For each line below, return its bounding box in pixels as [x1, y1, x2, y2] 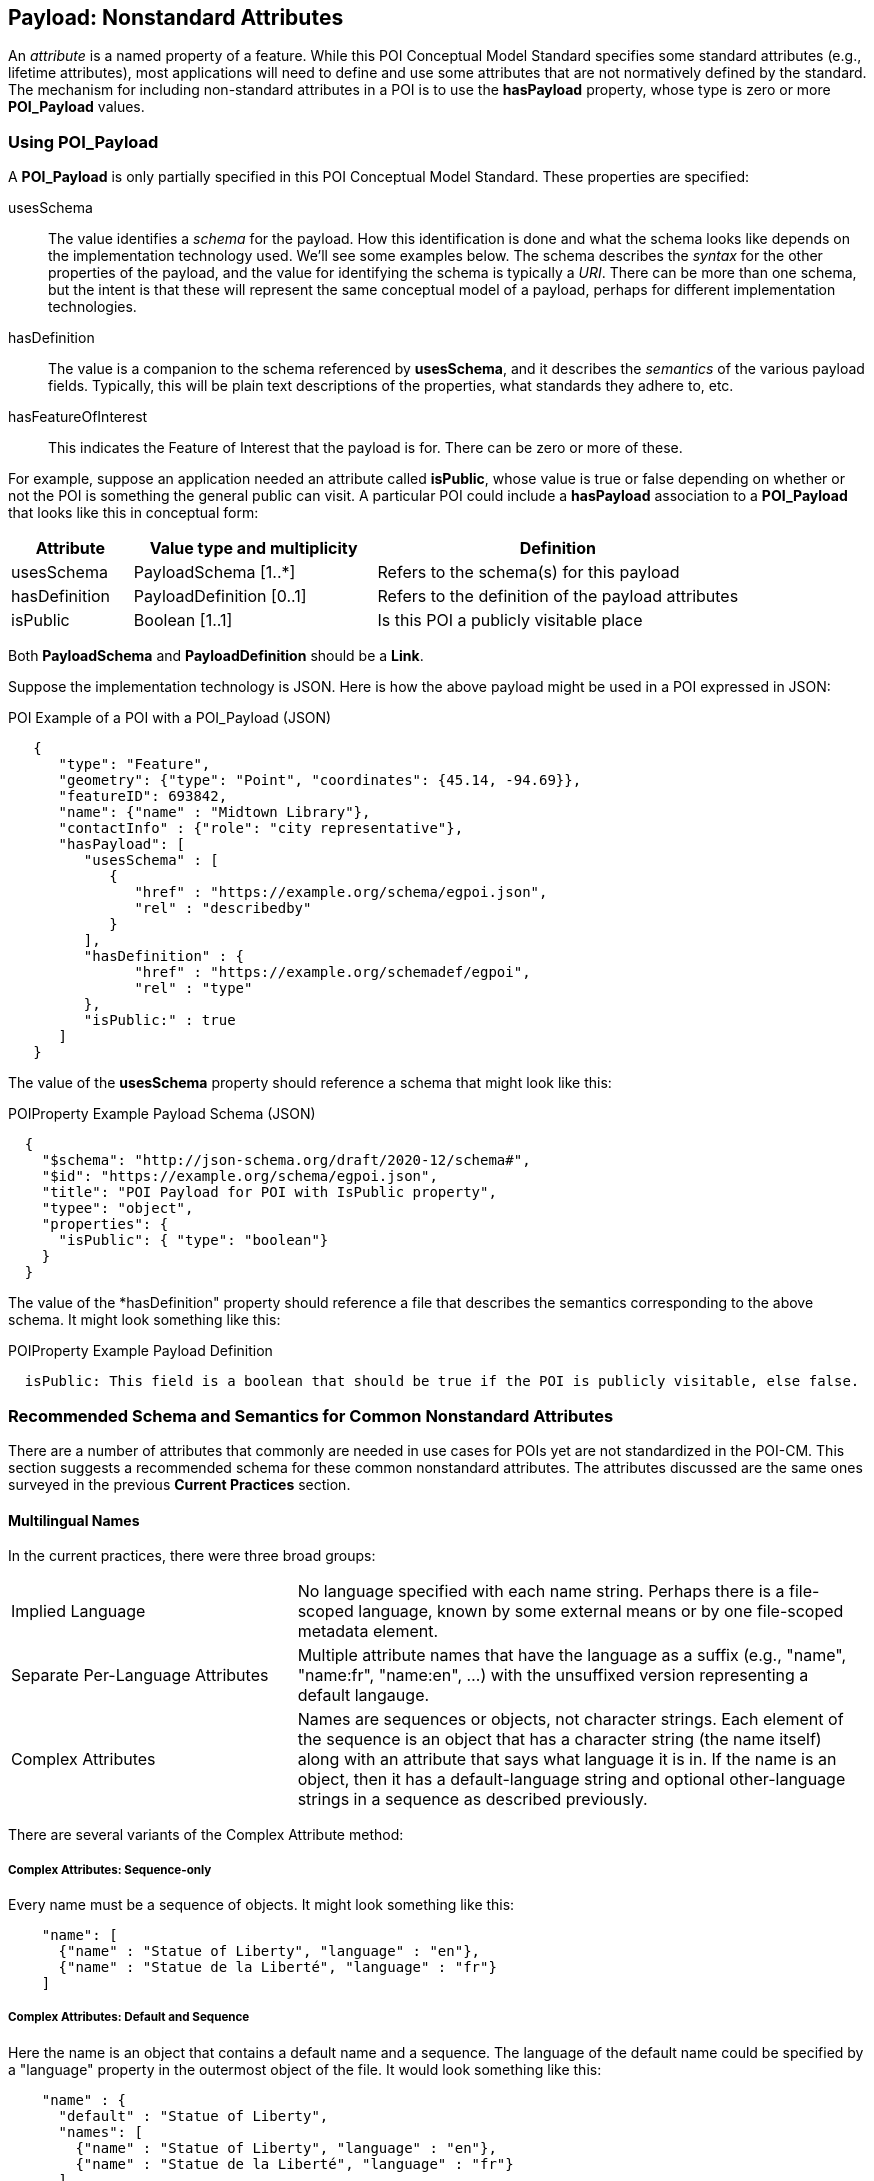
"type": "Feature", [58, 756, 211, 773]
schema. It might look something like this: [8, 1311, 281, 1329]
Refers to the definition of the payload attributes [377, 586, 739, 607]
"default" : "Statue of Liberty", [58, 2107, 329, 2124]
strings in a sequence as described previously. [297, 1789, 648, 1810]
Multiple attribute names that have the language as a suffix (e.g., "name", [297, 1645, 847, 1666]
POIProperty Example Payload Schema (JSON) [8, 1105, 316, 1123]
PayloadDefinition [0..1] [133, 586, 307, 607]
